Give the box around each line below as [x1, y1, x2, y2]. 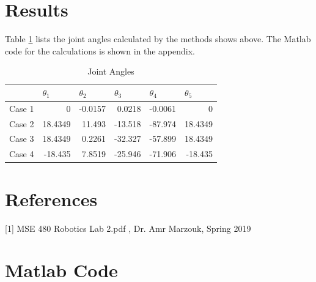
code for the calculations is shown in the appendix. [5, 44, 196, 57]
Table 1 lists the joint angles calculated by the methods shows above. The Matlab [5, 32, 311, 45]
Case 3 [9, 132, 34, 145]
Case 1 [9, 102, 34, 114]
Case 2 [9, 117, 34, 130]
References [5, 186, 98, 211]
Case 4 [9, 147, 34, 160]
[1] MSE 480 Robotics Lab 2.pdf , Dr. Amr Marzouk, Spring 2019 [5, 221, 251, 234]
